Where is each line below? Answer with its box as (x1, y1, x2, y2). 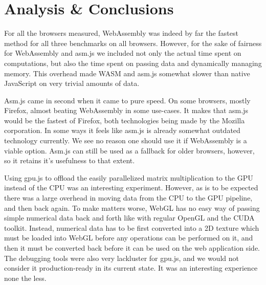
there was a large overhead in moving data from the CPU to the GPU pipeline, (4, 192, 253, 203)
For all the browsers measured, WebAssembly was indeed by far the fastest (4, 28, 238, 38)
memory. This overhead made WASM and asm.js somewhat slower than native (4, 68, 250, 78)
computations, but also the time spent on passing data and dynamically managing (4, 57, 262, 68)
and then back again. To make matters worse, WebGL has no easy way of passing (4, 202, 260, 213)
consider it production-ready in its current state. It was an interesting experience (4, 262, 258, 273)
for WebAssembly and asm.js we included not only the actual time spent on (4, 48, 241, 58)
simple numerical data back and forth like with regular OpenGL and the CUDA (4, 212, 255, 223)
